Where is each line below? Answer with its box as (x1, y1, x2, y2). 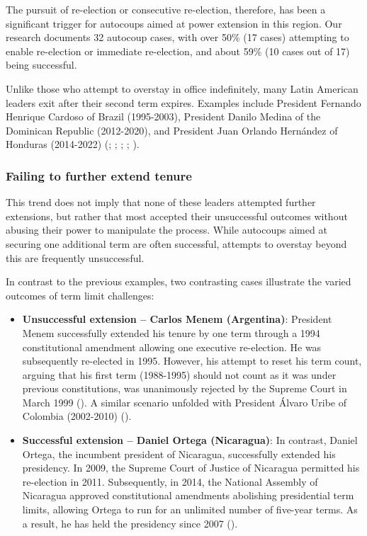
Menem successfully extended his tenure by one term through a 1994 (22, 325, 320, 340)
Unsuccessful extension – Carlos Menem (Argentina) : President (22, 312, 332, 326)
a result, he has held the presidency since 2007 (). (22, 515, 238, 530)
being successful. (6, 57, 77, 72)
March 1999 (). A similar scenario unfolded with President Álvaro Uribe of (22, 394, 347, 409)
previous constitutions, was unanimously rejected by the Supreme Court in (22, 381, 347, 396)
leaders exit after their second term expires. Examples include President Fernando (6, 95, 361, 110)
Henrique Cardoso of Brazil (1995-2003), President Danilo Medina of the (6, 109, 321, 124)
